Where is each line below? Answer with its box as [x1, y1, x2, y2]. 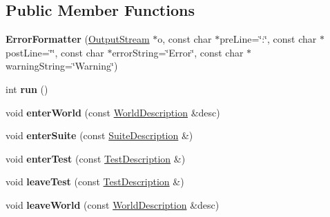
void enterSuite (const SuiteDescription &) [6, 128, 193, 143]
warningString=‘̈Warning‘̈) [6, 59, 118, 73]
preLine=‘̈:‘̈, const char [220, 32, 317, 46]
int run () [6, 81, 48, 96]
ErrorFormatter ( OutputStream [6, 32, 150, 46]
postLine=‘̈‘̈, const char [6, 45, 104, 59]
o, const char [157, 32, 212, 46]
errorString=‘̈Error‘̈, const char [112, 45, 244, 59]
